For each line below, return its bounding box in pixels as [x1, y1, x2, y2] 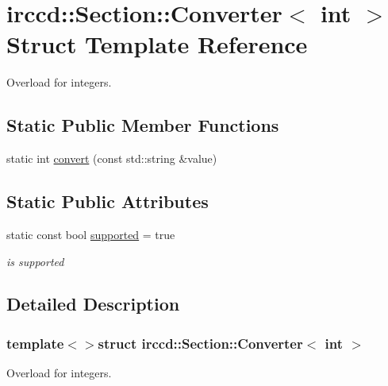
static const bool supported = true [6, 226, 175, 242]
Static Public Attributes [6, 189, 209, 214]
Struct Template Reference [6, 28, 308, 60]
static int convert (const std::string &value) [6, 150, 217, 167]
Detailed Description [6, 291, 180, 316]
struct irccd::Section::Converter [98, 333, 303, 353]
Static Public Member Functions [6, 113, 279, 137]
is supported [6, 253, 64, 269]
